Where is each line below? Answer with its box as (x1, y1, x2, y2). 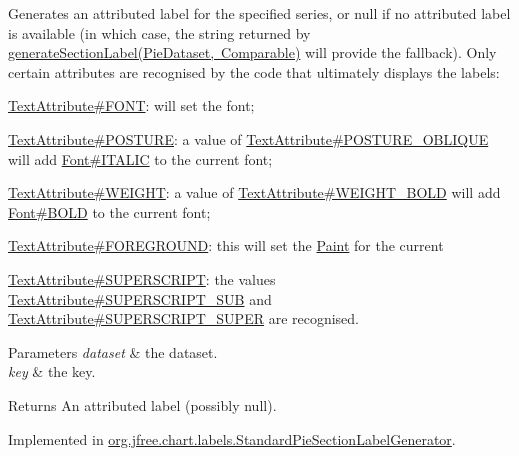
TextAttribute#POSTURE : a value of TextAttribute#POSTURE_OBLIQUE (8, 128, 489, 149)
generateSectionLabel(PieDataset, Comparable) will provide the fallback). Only (8, 42, 497, 63)
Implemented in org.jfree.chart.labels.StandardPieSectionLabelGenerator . (8, 428, 456, 449)
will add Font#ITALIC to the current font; (8, 148, 273, 169)
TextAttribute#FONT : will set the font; (8, 95, 255, 116)
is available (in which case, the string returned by (8, 22, 311, 43)
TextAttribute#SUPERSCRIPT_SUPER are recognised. (8, 308, 360, 329)
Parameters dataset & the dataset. (8, 341, 218, 362)
